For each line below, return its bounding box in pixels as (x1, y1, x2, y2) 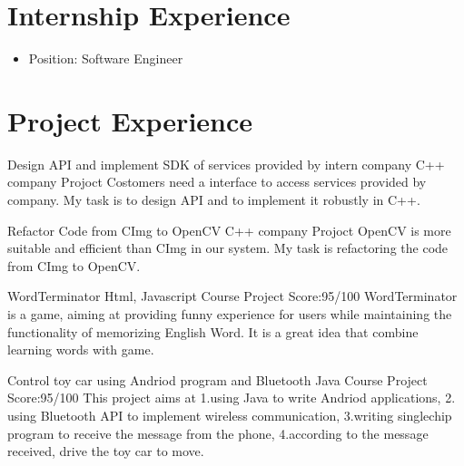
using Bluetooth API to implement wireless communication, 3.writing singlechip (7, 405, 452, 424)
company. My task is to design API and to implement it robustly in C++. (7, 190, 420, 209)
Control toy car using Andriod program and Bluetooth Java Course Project (7, 370, 428, 389)
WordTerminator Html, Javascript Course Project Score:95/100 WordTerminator (7, 286, 458, 306)
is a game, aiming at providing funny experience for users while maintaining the (7, 305, 452, 323)
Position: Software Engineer (28, 49, 183, 68)
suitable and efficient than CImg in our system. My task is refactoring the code (7, 238, 449, 257)
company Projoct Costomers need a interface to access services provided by (7, 172, 427, 191)
